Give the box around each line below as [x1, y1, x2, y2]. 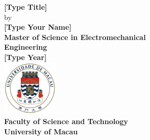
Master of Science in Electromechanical [4, 31, 146, 42]
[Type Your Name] [4, 22, 72, 32]
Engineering [4, 42, 47, 52]
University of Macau [4, 126, 78, 136]
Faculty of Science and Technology [4, 115, 128, 126]
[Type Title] [4, 2, 48, 12]
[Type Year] [4, 51, 47, 62]
